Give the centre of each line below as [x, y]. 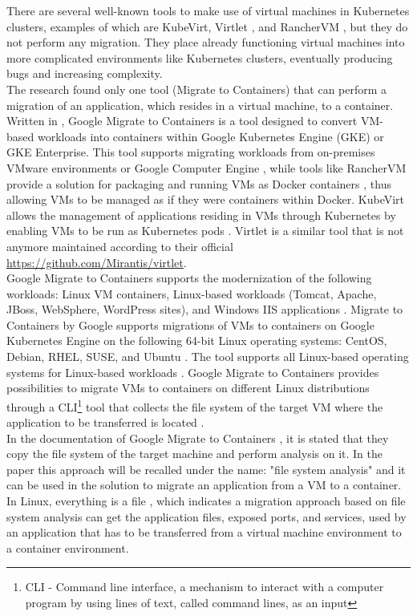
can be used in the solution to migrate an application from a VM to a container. [204, 485]
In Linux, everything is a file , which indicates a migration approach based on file [206, 501]
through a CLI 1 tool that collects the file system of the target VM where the [195, 405]
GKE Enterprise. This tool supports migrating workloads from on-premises [191, 152]
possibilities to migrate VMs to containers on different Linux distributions [188, 388]
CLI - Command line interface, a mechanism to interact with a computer [204, 587]
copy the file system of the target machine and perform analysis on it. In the [195, 454]
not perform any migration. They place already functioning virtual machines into [206, 42]
